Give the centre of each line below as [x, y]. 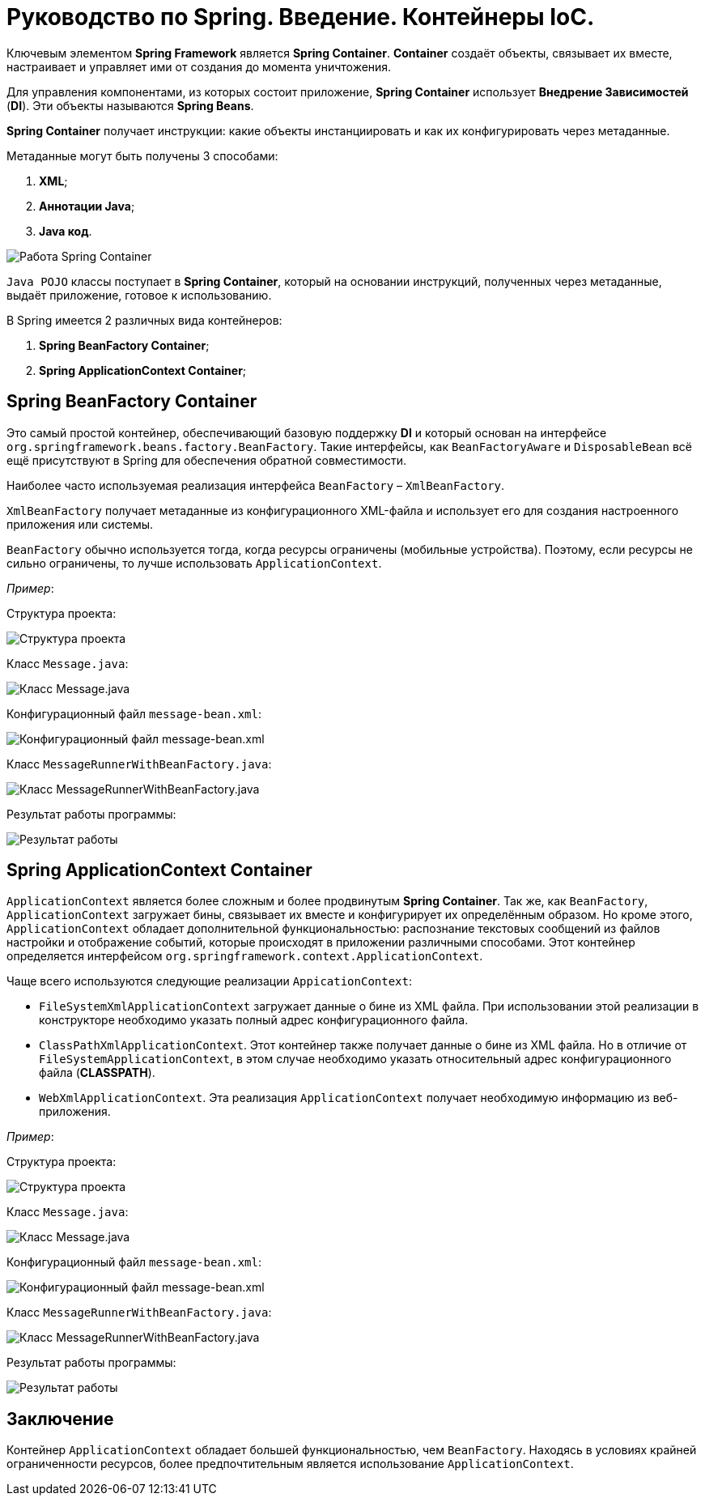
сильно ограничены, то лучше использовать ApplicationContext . [194, 563]
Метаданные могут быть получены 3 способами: [142, 155]
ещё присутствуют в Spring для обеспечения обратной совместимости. [206, 460]
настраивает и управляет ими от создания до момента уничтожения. [199, 66]
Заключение [60, 1419]
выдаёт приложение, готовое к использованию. [139, 295]
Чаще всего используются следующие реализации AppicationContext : [210, 981]
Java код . [66, 231]
